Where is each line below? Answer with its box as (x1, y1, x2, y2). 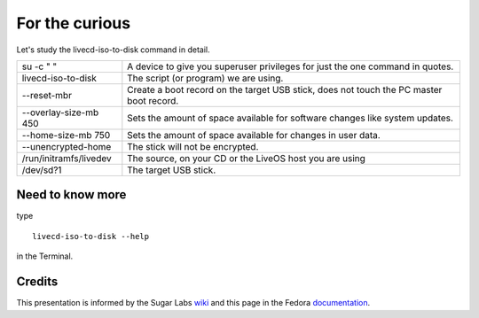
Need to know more (16, 187, 127, 203)
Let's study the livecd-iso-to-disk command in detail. (16, 44, 210, 55)
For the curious (16, 13, 131, 33)
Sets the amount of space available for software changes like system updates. (127, 112, 454, 124)
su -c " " (21, 60, 58, 73)
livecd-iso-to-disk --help (32, 231, 150, 241)
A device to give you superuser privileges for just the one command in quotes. (127, 60, 454, 73)
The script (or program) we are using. (127, 72, 284, 84)
